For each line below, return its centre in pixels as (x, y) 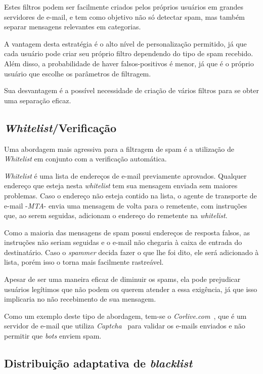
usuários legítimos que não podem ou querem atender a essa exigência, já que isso (131, 289)
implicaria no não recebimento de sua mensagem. (80, 299)
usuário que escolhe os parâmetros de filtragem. (78, 73)
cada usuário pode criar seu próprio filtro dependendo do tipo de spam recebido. (129, 53)
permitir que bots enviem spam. (53, 336)
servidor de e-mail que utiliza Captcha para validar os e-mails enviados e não (125, 326)
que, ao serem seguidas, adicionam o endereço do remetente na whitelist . (116, 215)
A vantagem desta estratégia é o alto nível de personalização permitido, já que (125, 43)
